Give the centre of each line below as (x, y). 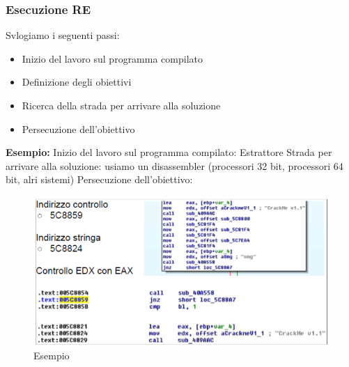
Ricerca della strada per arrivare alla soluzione (121, 105)
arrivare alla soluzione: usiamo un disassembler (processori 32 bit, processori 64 (174, 165)
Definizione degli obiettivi (77, 82)
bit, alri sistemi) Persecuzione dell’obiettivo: (99, 179)
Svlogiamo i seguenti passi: (63, 35)
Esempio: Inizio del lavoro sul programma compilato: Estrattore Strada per (169, 152)
